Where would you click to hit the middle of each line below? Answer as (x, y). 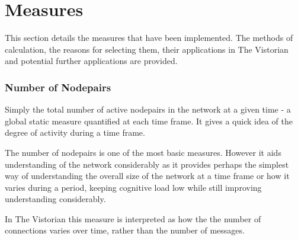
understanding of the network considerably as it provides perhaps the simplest (147, 164)
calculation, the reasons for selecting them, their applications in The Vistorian (147, 49)
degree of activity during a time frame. (75, 132)
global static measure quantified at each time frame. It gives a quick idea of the (149, 121)
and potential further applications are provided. (91, 61)
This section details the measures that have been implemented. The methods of (149, 38)
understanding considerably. (55, 199)
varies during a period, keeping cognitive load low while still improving (133, 187)
